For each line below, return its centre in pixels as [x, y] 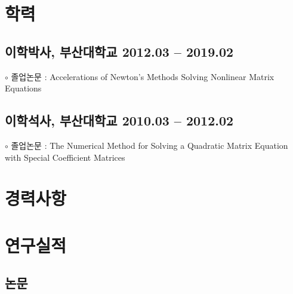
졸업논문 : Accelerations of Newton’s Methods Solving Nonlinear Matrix [143, 76]
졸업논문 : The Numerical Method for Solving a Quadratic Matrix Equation [149, 145]
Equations [23, 88]
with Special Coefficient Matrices [65, 157]
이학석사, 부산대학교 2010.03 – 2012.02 [119, 120]
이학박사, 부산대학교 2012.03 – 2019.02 [119, 51]
